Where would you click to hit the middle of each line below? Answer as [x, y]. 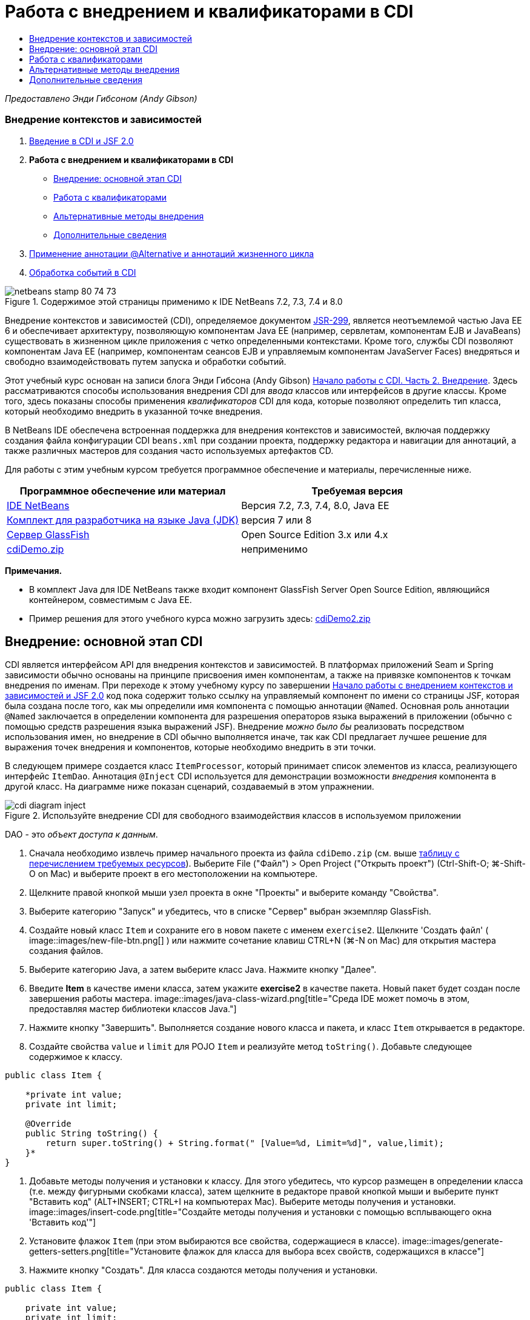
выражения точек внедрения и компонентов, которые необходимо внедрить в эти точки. [190, 747]
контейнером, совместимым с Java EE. [111, 599]
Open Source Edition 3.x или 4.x [315, 534]
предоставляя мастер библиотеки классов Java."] [133, 1009]
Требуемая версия [357, 491]
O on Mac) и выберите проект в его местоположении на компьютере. [174, 874]
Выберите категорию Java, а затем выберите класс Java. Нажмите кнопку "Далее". [203, 970]
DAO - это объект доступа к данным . [81, 835]
